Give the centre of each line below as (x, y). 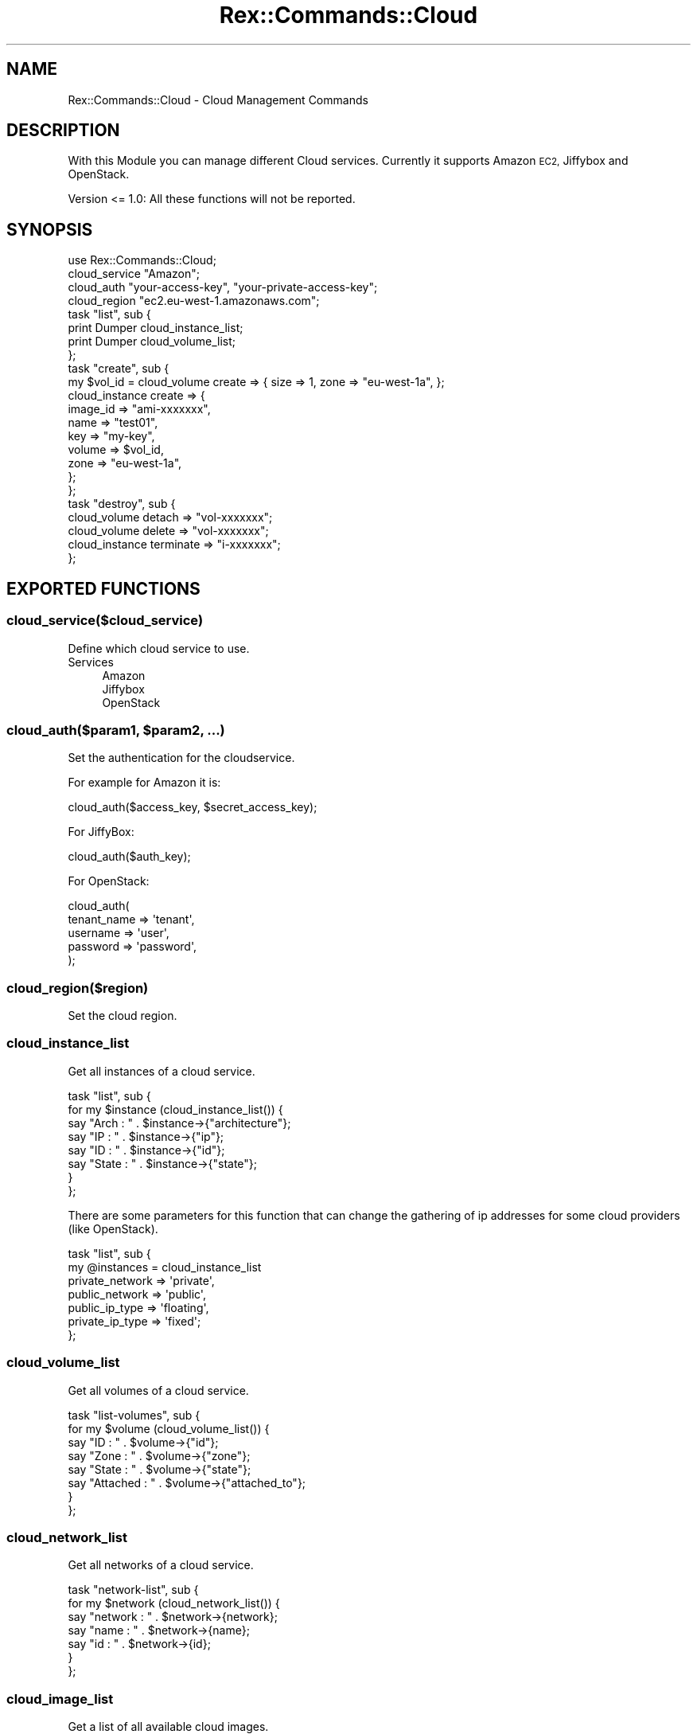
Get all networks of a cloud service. (161, 1565)
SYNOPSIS (50, 229)
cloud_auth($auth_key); (129, 857)
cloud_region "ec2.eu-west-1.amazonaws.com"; (194, 301)
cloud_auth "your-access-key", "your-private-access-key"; (223, 287)
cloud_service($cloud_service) (105, 621)
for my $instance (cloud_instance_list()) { (175, 1109)
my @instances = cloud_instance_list (165, 1267)
